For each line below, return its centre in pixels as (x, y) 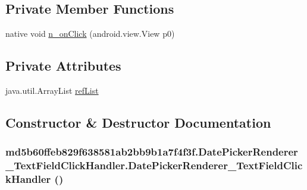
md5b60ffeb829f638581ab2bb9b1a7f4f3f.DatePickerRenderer (152, 152)
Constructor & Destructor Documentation (138, 122)
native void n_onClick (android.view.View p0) (90, 34)
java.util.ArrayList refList (52, 90)
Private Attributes (63, 66)
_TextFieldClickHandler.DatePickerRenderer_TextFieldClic (154, 165)
